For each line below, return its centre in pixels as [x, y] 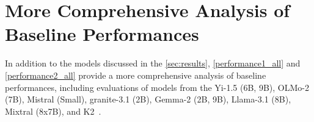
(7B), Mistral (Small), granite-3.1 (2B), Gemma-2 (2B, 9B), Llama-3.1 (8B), [148, 99]
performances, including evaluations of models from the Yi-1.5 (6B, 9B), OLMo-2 [157, 87]
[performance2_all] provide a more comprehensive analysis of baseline [136, 75]
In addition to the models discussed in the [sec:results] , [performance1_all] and [153, 63]
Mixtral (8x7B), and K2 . [53, 111]
